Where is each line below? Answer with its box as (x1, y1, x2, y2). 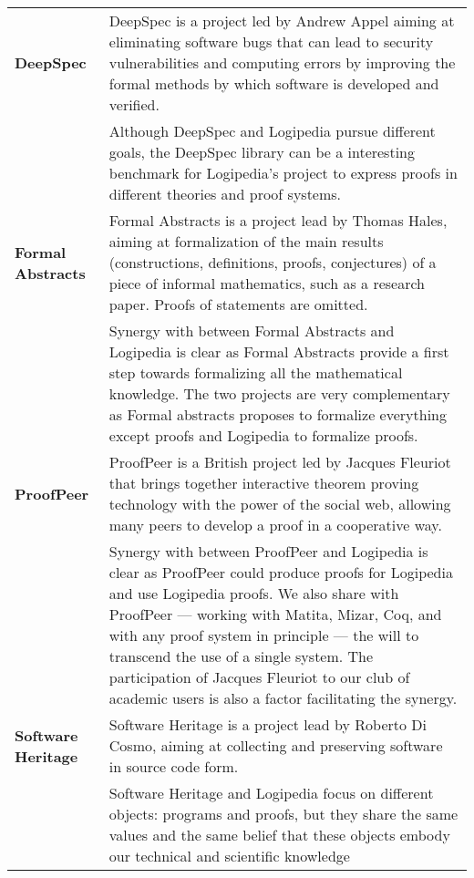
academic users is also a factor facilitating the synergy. (108, 687, 458, 708)
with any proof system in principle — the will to (108, 625, 419, 646)
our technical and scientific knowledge (108, 845, 350, 866)
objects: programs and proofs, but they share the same (108, 803, 459, 824)
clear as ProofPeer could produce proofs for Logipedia (108, 562, 453, 583)
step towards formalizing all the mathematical (108, 362, 403, 383)
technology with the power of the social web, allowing (108, 493, 451, 514)
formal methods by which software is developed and (108, 73, 439, 94)
